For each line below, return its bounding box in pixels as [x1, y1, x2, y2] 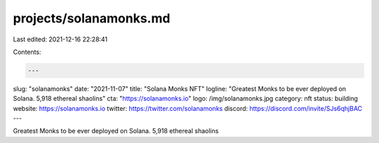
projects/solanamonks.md [13, 11, 171, 26]
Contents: [13, 48, 41, 56]
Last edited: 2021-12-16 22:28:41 [13, 35, 108, 43]
